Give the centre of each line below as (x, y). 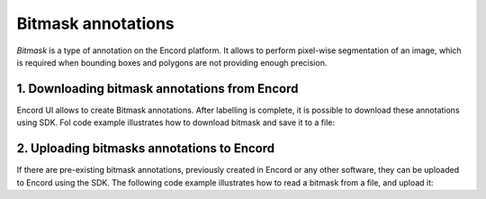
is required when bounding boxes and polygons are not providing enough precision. (172, 62)
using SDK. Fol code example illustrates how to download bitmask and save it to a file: (176, 122)
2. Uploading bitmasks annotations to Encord (145, 149)
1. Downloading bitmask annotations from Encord (157, 89)
